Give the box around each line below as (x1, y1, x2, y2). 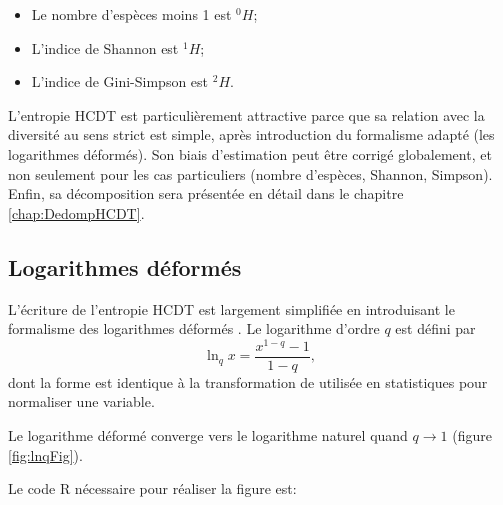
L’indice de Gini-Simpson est (31, 71, 209, 92)
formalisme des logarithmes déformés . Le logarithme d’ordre (8, 318, 380, 339)
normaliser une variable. (8, 391, 155, 412)
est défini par (395, 318, 476, 339)
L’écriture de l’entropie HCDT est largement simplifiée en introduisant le (8, 298, 455, 319)
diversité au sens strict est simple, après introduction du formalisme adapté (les (8, 124, 495, 145)
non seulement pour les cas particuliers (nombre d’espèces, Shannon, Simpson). (8, 163, 493, 184)
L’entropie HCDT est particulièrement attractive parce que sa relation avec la (8, 104, 485, 125)
